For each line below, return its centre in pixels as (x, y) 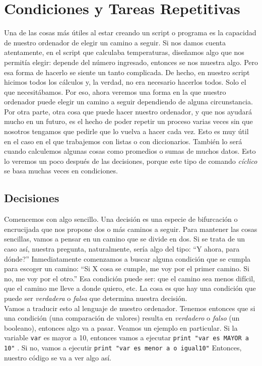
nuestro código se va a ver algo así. (58, 357)
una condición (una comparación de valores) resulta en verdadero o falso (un (122, 318)
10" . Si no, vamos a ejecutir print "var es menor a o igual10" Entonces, (123, 348)
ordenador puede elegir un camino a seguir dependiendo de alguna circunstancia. (128, 102)
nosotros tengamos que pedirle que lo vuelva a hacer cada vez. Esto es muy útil (126, 131)
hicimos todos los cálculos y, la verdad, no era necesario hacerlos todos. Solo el (125, 82)
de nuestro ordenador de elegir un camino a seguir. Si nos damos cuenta (115, 42)
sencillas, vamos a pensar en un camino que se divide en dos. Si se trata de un (125, 239)
